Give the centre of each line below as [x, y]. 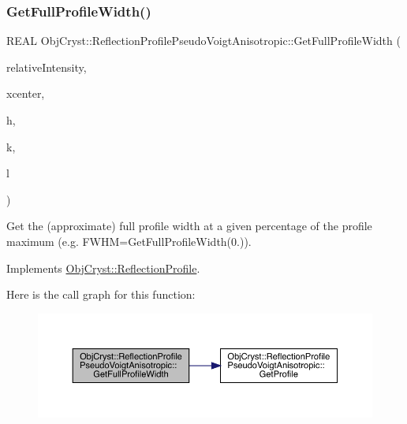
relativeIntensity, [47, 67]
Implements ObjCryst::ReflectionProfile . [103, 268]
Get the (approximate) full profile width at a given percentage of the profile [189, 226]
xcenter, [26, 93]
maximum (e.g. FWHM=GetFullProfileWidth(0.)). [129, 241]
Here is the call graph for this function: [101, 294]
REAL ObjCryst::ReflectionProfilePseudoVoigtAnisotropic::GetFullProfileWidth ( [203, 41]
